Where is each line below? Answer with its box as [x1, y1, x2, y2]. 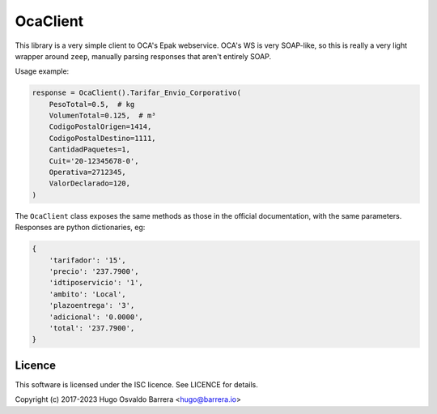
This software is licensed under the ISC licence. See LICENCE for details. [15, 379, 258, 389]
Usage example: [15, 66, 70, 76]
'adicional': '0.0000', [49, 312, 143, 322]
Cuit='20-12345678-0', [49, 156, 139, 165]
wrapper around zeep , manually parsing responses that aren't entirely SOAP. [15, 51, 271, 61]
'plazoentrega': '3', [49, 301, 135, 310]
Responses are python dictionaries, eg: [15, 223, 146, 233]
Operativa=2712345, [49, 168, 127, 177]
